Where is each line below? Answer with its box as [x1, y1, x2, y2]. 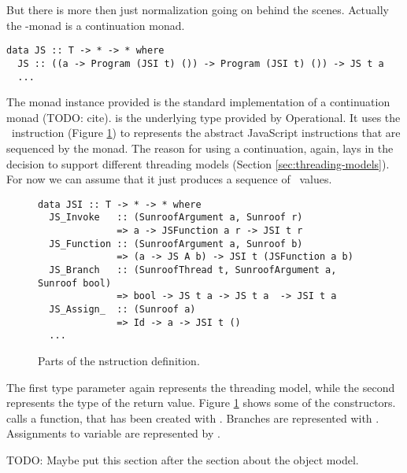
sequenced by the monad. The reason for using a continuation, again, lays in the [6, 139, 394, 156]
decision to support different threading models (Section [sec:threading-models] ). [6, 155, 390, 172]
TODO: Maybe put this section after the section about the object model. [6, 451, 359, 467]
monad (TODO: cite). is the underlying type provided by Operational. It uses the [6, 109, 401, 125]
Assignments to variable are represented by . [6, 425, 220, 442]
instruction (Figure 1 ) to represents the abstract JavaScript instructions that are [11, 124, 401, 141]
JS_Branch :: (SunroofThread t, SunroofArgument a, [49, 264, 337, 275]
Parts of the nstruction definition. [38, 352, 200, 368]
